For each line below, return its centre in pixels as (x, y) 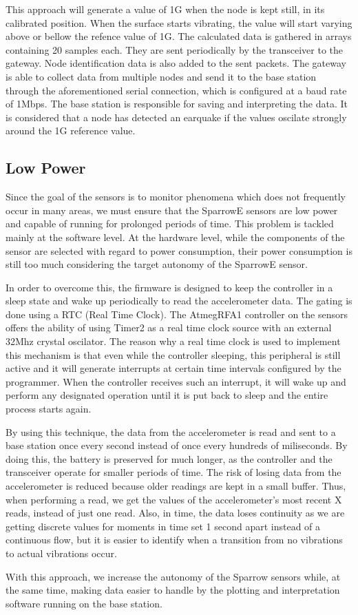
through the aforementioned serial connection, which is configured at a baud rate (176, 90)
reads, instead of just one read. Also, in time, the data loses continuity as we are (175, 513)
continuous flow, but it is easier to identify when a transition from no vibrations (174, 540)
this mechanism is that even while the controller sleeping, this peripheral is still (173, 354)
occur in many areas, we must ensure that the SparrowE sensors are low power (172, 210)
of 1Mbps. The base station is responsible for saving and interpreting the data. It (177, 104)
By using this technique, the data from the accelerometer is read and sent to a (171, 431)
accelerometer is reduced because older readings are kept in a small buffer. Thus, (176, 486)
